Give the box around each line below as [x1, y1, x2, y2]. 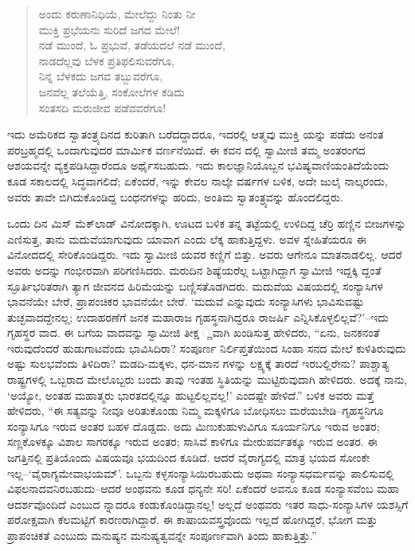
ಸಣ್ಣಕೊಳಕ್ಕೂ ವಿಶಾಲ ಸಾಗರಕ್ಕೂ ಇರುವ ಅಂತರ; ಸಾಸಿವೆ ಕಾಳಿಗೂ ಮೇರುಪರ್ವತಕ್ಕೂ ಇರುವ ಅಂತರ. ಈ [7, 433, 378, 450]
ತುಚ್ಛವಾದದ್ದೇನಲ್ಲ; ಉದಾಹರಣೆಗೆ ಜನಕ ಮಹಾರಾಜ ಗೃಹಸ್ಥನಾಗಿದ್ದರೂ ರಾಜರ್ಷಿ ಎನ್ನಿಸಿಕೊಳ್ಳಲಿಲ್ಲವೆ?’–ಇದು [7, 308, 389, 325]
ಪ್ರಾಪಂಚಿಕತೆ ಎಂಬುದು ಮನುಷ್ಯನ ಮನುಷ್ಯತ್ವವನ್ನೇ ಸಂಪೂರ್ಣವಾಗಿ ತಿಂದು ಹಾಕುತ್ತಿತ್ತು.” [7, 527, 317, 543]
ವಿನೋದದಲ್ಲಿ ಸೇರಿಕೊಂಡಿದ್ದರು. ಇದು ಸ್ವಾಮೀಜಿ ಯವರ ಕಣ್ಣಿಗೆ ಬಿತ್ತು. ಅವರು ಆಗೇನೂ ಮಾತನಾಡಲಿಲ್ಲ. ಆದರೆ [7, 246, 402, 263]
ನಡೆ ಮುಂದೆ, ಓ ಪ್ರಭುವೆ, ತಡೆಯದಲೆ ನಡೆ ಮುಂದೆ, [38, 37, 225, 53]
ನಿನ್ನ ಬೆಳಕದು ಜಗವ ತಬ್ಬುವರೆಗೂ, [38, 68, 163, 84]
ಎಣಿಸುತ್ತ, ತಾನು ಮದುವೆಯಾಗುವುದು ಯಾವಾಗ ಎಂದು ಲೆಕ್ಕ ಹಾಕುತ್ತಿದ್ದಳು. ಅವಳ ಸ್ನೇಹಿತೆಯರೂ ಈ [7, 230, 366, 247]
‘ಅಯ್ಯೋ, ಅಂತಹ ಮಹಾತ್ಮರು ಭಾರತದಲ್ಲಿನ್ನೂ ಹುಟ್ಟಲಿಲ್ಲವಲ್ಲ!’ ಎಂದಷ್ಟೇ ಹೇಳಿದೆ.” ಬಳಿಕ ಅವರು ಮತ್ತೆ [7, 386, 374, 403]
